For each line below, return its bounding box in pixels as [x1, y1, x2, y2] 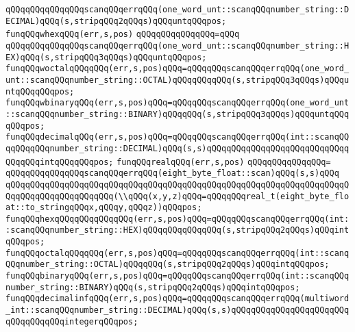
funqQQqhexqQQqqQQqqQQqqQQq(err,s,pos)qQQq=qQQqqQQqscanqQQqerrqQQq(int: [5, 214, 350, 224]
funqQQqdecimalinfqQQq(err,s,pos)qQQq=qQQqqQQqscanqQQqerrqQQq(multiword [5, 294, 350, 304]
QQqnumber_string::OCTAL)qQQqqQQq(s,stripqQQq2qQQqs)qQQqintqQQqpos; [5, 259, 330, 270]
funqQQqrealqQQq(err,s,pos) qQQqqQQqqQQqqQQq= [117, 157, 331, 167]
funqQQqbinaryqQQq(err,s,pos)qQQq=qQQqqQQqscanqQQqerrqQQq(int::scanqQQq [5, 271, 350, 281]
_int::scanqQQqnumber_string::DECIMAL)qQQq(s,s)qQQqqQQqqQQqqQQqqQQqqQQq [5, 305, 350, 316]
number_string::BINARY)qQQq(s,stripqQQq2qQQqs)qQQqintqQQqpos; [5, 282, 300, 292]
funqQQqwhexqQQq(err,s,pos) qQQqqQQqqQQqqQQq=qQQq [5, 29, 240, 40]
